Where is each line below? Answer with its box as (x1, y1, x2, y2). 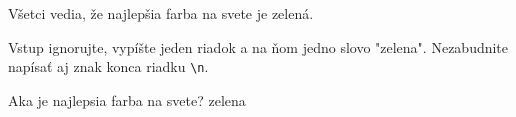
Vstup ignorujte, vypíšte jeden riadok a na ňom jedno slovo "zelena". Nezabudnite (8, 36, 509, 57)
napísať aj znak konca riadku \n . (8, 56, 209, 77)
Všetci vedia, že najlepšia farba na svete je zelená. (8, 3, 314, 23)
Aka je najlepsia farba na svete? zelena (8, 89, 246, 110)
